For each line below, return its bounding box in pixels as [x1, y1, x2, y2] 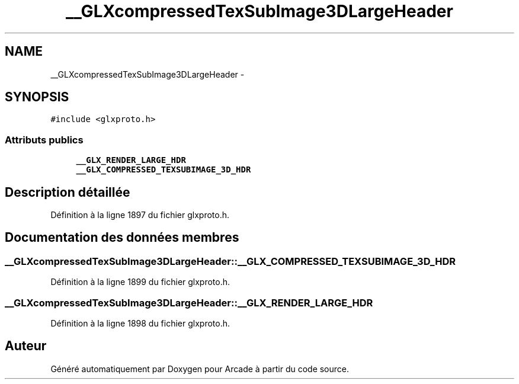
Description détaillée [5, 184, 130, 200]
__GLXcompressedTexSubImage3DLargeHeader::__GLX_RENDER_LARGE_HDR [5, 296, 373, 309]
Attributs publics [5, 133, 84, 146]
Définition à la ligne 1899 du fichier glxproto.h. [50, 277, 230, 287]
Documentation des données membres [5, 230, 239, 245]
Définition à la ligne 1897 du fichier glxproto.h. [50, 210, 230, 220]
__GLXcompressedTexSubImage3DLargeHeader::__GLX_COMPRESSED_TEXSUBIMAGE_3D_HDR [5, 255, 456, 267]
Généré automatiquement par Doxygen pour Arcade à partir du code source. [50, 363, 350, 374]
